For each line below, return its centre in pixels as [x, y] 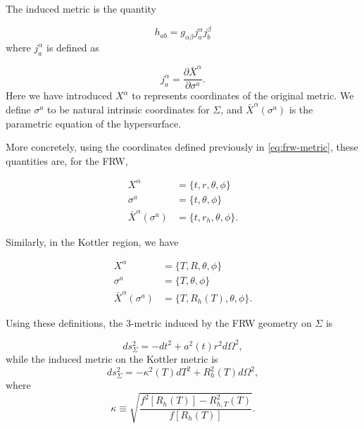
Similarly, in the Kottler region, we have [92, 241]
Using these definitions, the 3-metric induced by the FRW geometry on [159, 322]
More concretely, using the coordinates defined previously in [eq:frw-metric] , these [182, 147]
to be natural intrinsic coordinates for [128, 110]
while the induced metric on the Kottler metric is [112, 358]
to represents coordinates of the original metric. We [243, 95]
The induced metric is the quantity [81, 8]
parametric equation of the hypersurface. [94, 123]
